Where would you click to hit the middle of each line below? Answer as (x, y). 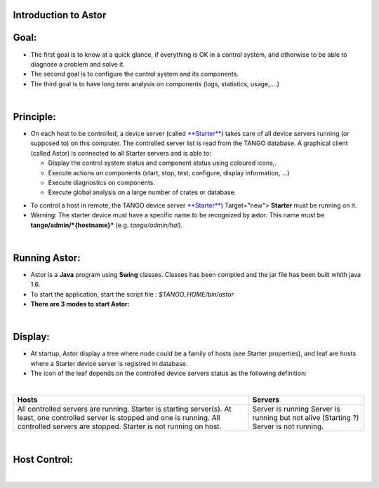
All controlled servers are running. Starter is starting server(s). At (124, 409)
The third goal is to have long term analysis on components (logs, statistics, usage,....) (155, 83)
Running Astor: (47, 258)
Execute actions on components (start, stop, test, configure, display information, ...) (169, 172)
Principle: (34, 117)
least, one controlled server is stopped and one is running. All (119, 417)
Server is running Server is (296, 409)
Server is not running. (288, 426)
